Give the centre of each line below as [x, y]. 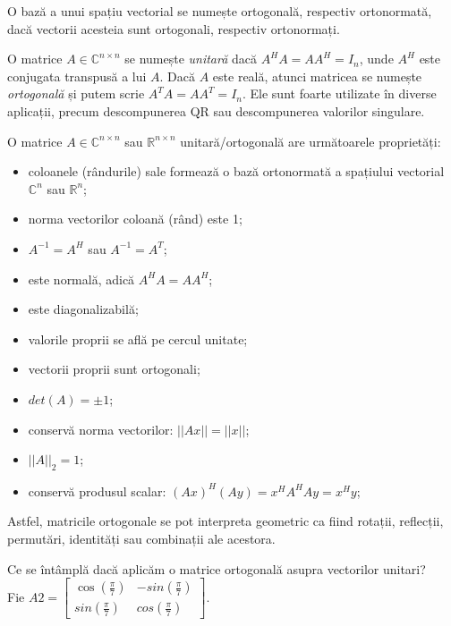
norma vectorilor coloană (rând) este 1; [135, 219]
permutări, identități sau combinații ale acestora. [141, 539]
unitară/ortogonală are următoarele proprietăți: [311, 141]
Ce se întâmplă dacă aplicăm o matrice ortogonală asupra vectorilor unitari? [217, 568]
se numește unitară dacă [191, 59]
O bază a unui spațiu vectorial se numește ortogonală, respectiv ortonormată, [220, 11]
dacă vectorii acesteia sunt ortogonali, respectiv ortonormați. [174, 28]
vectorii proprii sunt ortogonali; [114, 369]
